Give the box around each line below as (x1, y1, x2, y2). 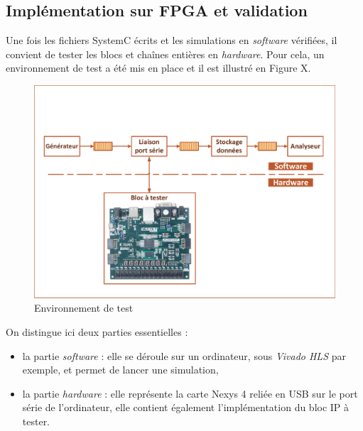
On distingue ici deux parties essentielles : (6, 324, 188, 339)
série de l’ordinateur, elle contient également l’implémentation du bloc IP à (22, 400, 350, 415)
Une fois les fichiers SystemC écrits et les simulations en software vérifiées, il (6, 33, 337, 48)
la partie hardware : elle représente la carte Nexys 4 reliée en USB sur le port (22, 386, 358, 400)
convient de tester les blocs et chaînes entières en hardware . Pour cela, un (6, 46, 325, 61)
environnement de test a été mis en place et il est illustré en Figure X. (6, 60, 311, 75)
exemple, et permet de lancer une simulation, (22, 362, 219, 377)
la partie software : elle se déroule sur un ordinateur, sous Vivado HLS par (22, 348, 346, 363)
